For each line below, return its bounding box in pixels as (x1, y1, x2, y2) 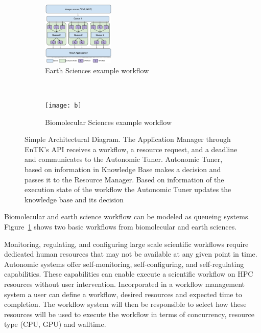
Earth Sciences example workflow (45, 65, 149, 75)
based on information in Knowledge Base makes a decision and (25, 164, 221, 174)
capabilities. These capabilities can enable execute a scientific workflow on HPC (4, 268, 253, 279)
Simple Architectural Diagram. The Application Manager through (25, 134, 231, 144)
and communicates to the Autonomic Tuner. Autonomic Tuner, (25, 154, 223, 164)
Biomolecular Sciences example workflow (45, 116, 172, 127)
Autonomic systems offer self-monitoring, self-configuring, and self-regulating (4, 258, 244, 269)
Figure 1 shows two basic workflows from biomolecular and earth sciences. (4, 221, 237, 232)
